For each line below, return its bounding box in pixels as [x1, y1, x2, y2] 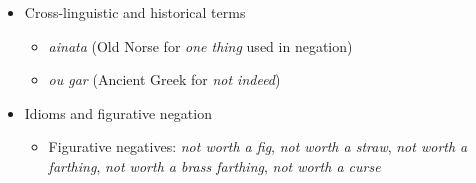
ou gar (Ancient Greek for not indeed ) [48, 69, 281, 90]
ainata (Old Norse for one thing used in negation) [48, 35, 353, 56]
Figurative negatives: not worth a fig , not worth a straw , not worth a [48, 136, 468, 157]
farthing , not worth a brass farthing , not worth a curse [48, 155, 381, 176]
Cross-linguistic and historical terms [24, 2, 246, 22]
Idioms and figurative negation [24, 102, 212, 123]
